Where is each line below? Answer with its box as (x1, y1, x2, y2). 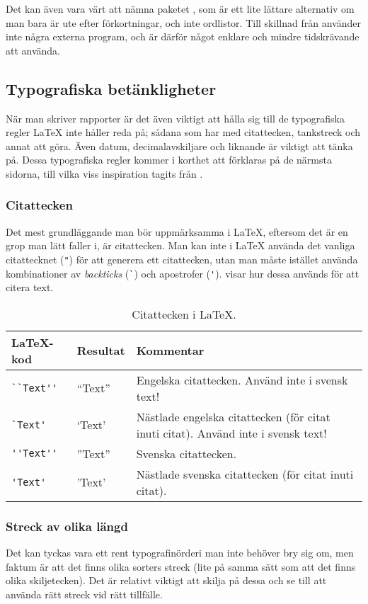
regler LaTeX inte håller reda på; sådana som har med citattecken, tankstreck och (6, 125, 361, 139)
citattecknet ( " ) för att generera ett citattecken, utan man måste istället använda (6, 251, 358, 266)
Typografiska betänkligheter (6, 77, 217, 99)
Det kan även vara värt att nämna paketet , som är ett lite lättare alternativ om (6, 1, 355, 16)
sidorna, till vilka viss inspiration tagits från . (6, 166, 203, 181)
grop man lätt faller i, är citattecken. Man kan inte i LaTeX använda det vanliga (6, 238, 355, 253)
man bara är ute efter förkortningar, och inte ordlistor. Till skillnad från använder (6, 15, 361, 30)
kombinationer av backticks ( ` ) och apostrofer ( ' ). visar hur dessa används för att (6, 266, 360, 280)
